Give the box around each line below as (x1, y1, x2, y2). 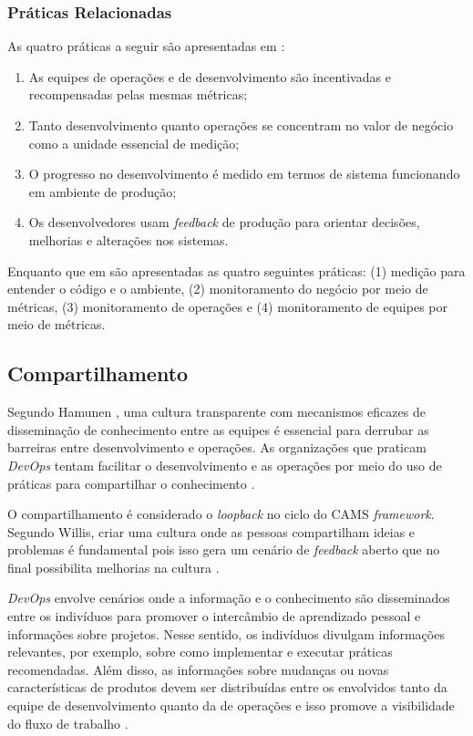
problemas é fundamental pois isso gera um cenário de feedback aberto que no (7, 540, 440, 559)
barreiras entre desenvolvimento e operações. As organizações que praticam (7, 438, 427, 457)
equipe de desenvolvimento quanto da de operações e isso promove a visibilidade (7, 696, 455, 715)
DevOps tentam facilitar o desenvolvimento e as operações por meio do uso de (7, 455, 442, 474)
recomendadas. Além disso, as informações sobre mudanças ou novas (7, 659, 389, 679)
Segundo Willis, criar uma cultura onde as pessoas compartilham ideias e (7, 522, 416, 541)
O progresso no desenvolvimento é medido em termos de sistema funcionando (28, 164, 460, 183)
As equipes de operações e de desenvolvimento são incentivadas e (28, 67, 391, 86)
